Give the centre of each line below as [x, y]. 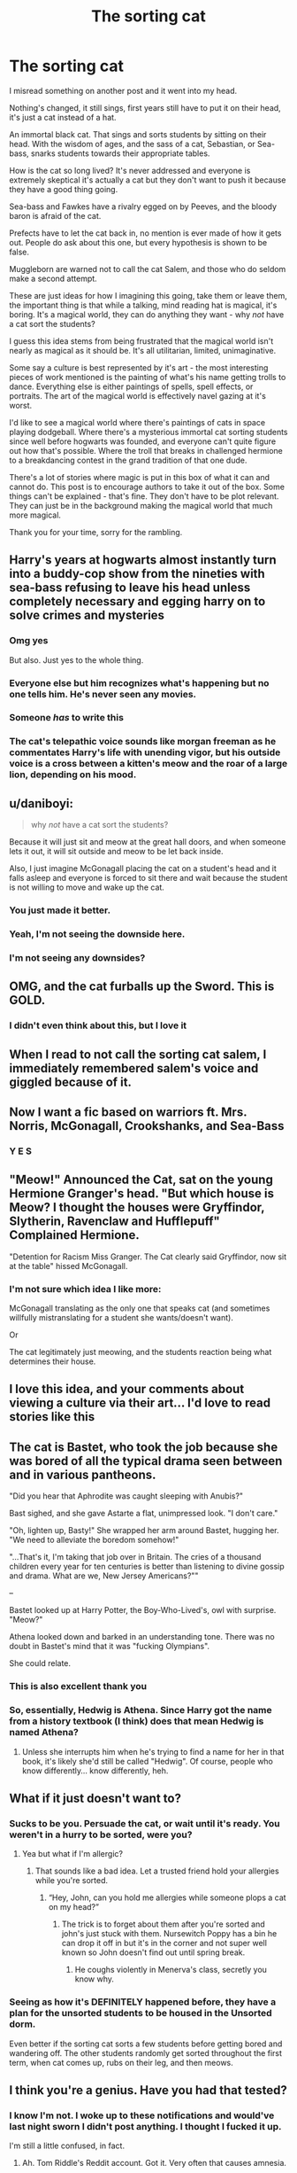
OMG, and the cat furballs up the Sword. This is [142, 987]
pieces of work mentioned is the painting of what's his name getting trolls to [148, 377]
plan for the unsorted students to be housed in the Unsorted [141, 2013]
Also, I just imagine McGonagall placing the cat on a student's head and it [143, 868]
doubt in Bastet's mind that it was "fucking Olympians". [110, 1647]
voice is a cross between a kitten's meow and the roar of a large [148, 764]
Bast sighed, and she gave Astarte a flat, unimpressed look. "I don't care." [144, 1514]
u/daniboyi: [41, 803]
